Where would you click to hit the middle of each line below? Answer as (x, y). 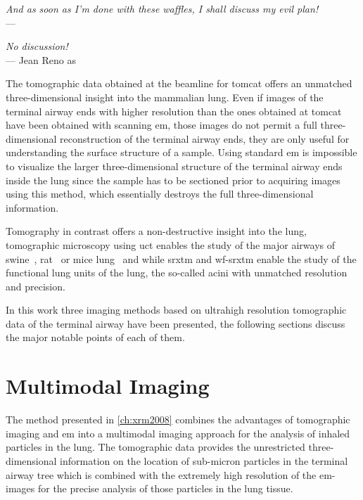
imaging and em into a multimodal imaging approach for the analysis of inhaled (178, 433)
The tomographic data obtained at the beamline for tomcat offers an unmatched (179, 83)
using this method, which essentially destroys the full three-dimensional (160, 194)
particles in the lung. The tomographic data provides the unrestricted (155, 447)
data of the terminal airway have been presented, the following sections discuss (176, 323)
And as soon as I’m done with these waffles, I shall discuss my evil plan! (162, 8)
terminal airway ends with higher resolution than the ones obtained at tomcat (174, 111)
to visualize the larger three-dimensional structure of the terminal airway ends (174, 166)
